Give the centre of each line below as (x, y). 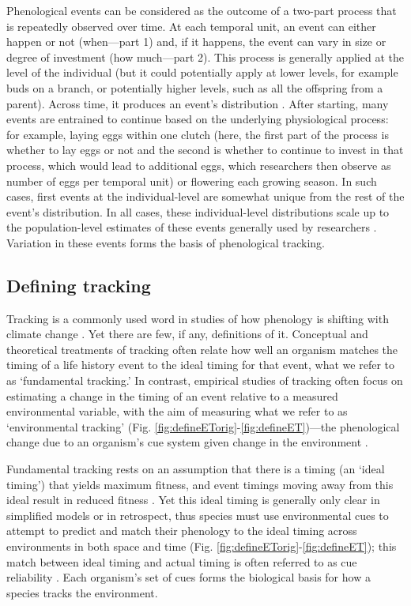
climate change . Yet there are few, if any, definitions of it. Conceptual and (187, 334)
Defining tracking (79, 285)
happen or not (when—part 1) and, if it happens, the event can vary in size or (196, 41)
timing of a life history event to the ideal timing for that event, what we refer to (200, 365)
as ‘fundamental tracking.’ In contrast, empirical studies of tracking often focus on (205, 380)
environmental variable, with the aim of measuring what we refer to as (177, 411)
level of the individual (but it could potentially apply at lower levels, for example (202, 72)
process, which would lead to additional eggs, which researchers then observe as (199, 165)
